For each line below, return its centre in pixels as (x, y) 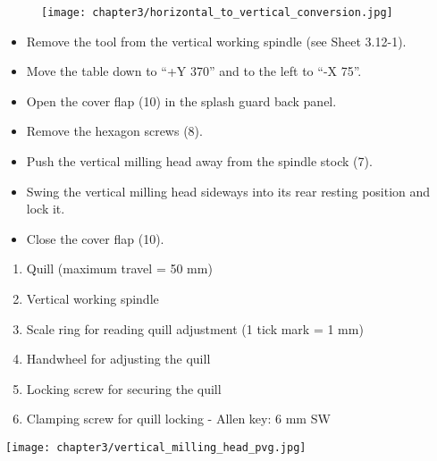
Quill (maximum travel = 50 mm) (119, 268)
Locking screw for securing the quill (124, 388)
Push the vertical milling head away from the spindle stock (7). (199, 161)
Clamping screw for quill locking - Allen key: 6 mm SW (178, 419)
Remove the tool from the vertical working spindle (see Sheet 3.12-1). (216, 41)
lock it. (46, 209)
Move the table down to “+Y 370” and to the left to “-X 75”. (194, 71)
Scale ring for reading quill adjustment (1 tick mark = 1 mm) (195, 328)
